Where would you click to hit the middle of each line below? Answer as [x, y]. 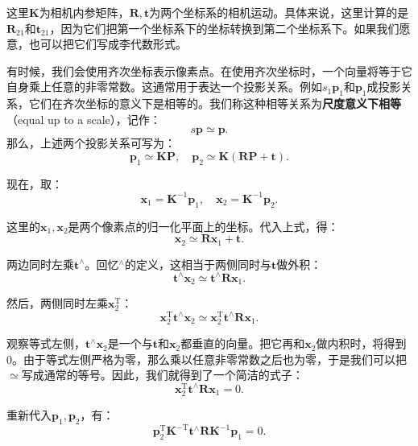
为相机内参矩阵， [84, 12]
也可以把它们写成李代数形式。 [108, 44]
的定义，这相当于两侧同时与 [198, 264]
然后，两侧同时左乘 [57, 303]
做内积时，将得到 [361, 343]
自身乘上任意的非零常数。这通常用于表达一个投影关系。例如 [164, 87]
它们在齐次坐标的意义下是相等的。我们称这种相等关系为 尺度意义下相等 [215, 103]
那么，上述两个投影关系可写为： [91, 143]
